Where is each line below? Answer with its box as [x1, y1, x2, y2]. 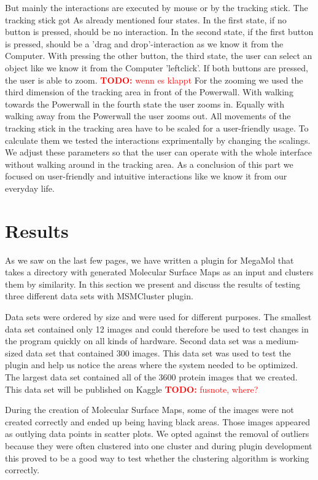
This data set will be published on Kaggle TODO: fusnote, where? [5, 382, 258, 395]
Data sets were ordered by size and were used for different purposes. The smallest [5, 310, 312, 323]
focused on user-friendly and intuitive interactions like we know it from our [5, 170, 287, 183]
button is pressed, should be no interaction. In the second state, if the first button [5, 25, 314, 38]
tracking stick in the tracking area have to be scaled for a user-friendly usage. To [5, 121, 309, 134]
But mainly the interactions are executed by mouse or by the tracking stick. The [5, 1, 308, 14]
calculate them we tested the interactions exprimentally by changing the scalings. [5, 133, 311, 146]
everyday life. [5, 181, 55, 194]
